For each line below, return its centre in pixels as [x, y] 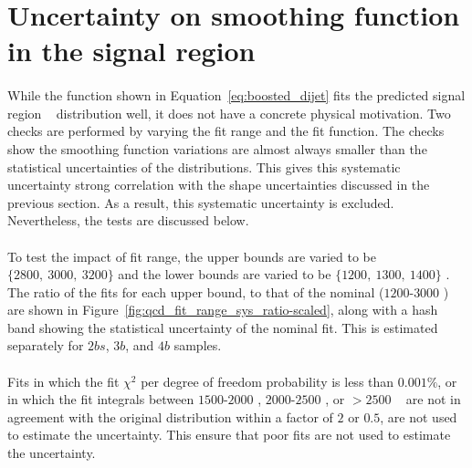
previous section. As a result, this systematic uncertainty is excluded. [201, 202]
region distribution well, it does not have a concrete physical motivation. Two [229, 113]
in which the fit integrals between [101, 399]
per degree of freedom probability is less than [267, 381]
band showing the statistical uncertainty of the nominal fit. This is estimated [223, 327]
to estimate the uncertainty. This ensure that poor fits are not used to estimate [229, 435]
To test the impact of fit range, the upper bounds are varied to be [192, 256]
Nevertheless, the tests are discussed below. [128, 220]
